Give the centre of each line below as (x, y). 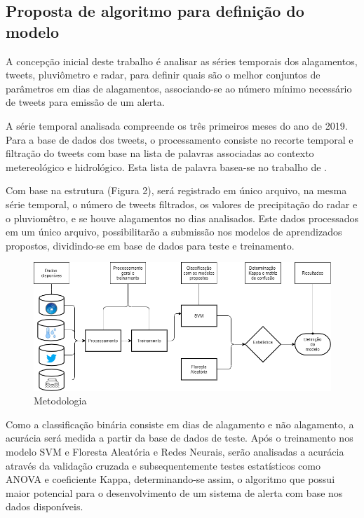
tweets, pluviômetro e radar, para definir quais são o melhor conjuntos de (163, 75)
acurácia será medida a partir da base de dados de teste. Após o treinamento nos (180, 438)
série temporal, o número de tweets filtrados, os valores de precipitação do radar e (182, 204)
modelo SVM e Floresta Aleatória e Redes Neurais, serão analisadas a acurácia (175, 452)
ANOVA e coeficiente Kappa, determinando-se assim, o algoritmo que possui (170, 479)
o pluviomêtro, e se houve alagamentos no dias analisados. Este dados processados (182, 218)
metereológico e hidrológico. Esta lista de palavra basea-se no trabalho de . (166, 166)
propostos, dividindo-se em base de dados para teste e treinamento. (150, 245)
